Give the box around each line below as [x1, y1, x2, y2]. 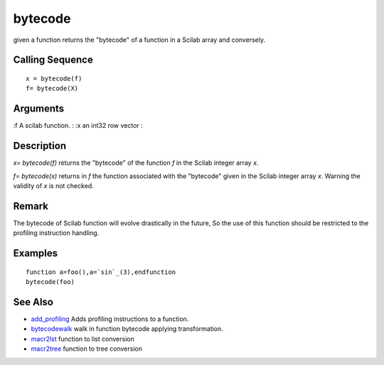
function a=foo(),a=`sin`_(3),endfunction [26, 268, 176, 276]
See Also [13, 295, 53, 308]
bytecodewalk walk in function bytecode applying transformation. [31, 325, 223, 333]
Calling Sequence [13, 54, 94, 66]
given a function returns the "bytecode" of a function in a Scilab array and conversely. [13, 36, 266, 44]
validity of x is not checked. [13, 181, 94, 190]
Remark [13, 200, 49, 212]
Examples [13, 247, 58, 259]
